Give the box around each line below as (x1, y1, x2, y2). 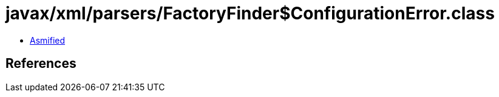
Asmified (30, 35, 66, 45)
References (5, 56, 76, 72)
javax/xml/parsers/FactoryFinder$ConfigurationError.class (5, 3, 495, 24)
